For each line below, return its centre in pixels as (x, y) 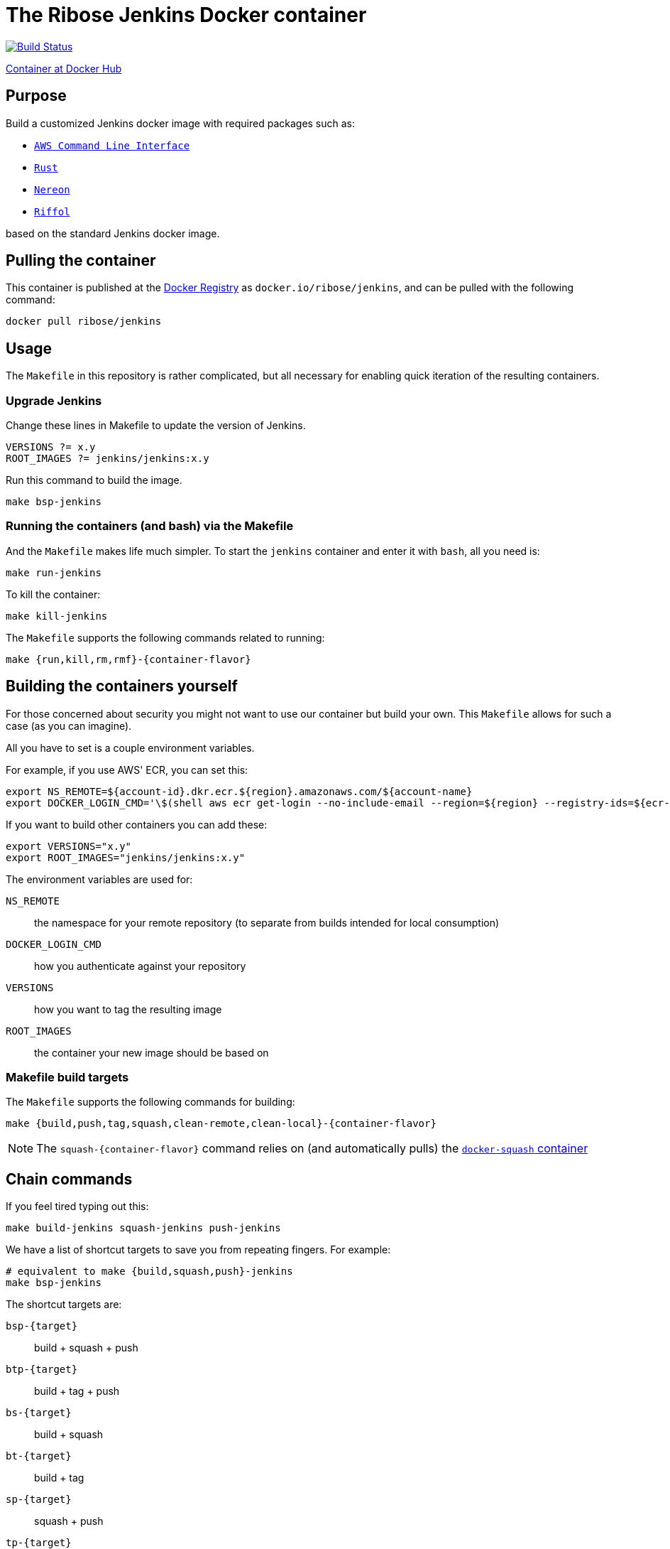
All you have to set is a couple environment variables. (130, 747)
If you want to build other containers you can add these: (137, 824)
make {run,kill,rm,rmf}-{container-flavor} (128, 659)
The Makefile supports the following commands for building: (150, 1102)
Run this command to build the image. (94, 480)
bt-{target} (39, 1456)
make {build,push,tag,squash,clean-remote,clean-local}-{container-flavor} (221, 1124)
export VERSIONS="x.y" (69, 846)
